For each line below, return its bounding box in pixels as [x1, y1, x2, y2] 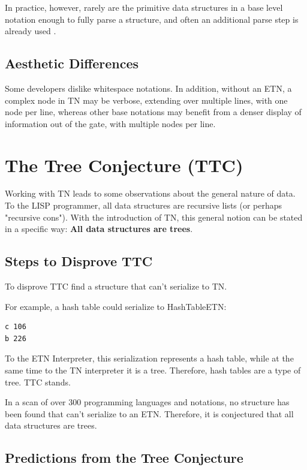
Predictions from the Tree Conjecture [5, 448, 243, 467]
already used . [5, 25, 56, 37]
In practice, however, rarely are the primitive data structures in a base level [5, 1, 283, 13]
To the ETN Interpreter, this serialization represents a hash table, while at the [5, 352, 294, 364]
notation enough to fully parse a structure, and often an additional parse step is [5, 13, 299, 25]
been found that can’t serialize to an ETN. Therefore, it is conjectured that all [5, 407, 294, 420]
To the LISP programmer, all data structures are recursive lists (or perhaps [5, 199, 282, 212]
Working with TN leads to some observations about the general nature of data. [5, 187, 296, 200]
